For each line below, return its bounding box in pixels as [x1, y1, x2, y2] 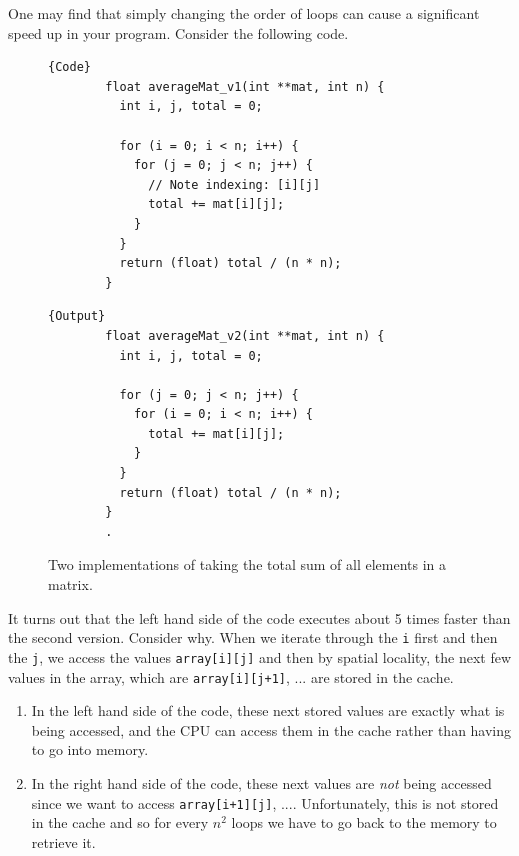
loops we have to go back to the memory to [231, 812, 497, 833]
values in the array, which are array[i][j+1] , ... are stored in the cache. [8, 666, 454, 687]
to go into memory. [31, 739, 149, 760]
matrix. [48, 574, 93, 595]
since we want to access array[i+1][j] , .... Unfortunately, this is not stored [31, 792, 499, 813]
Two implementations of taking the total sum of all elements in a [48, 554, 447, 575]
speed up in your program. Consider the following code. [8, 22, 349, 43]
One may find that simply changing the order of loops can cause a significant [8, 3, 480, 23]
